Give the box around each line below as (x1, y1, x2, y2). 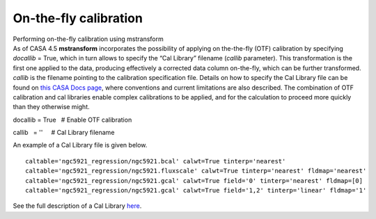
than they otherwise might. (13, 103, 90, 111)
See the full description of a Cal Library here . (13, 202, 142, 210)
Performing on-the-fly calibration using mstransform (13, 35, 164, 43)
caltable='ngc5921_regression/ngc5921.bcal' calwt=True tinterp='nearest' (25, 157, 286, 165)
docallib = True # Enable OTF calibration (13, 115, 132, 124)
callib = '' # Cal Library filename (13, 129, 115, 137)
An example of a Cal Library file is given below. (13, 141, 148, 149)
